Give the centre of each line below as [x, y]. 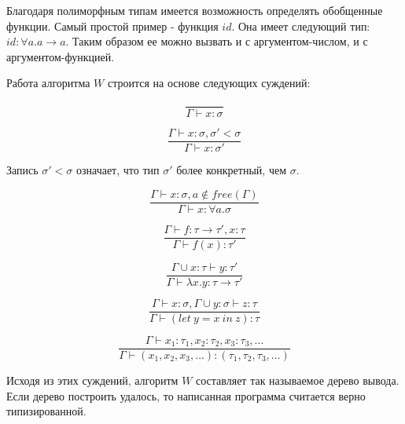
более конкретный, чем [232, 170]
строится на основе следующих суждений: [209, 83]
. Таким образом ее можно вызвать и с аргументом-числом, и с [217, 41]
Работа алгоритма [48, 83]
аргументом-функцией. [61, 56]
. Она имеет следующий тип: [301, 26]
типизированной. [46, 411]
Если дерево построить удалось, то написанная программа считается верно [186, 395]
